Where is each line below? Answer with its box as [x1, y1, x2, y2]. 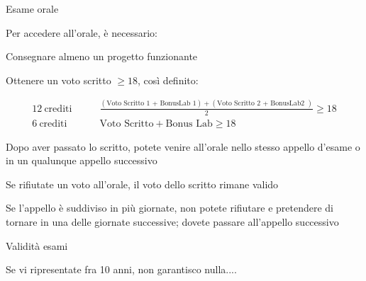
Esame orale [6, 1, 59, 16]
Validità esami [6, 238, 68, 253]
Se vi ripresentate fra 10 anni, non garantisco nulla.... [6, 262, 237, 277]
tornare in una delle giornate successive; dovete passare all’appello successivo [6, 214, 339, 229]
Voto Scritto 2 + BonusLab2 [216, 100, 305, 108]
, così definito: [138, 72, 199, 87]
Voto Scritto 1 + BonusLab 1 [106, 100, 196, 108]
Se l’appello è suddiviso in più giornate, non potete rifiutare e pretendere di [6, 200, 334, 215]
